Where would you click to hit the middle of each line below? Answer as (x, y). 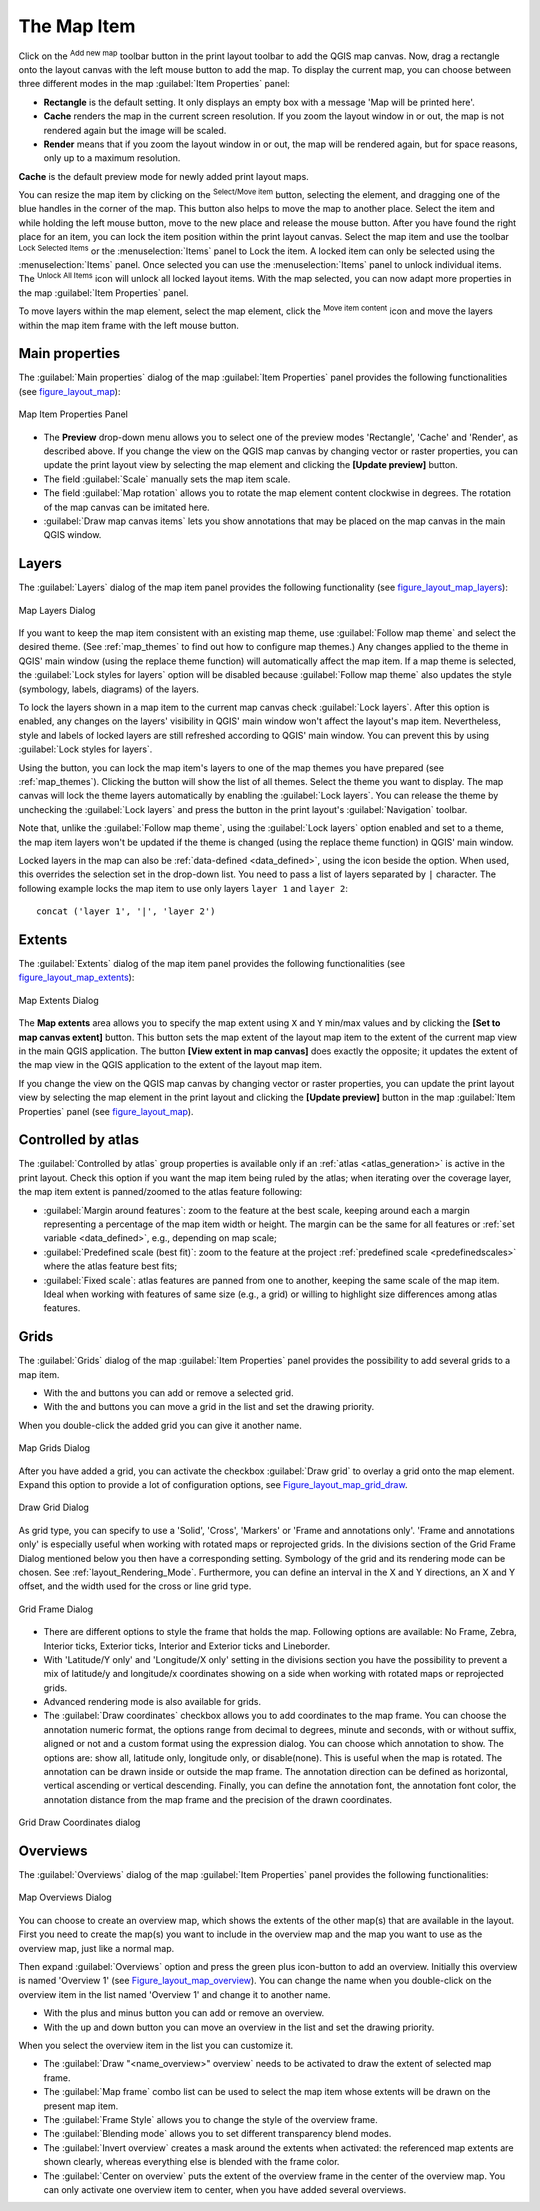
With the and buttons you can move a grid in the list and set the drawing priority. (209, 1407)
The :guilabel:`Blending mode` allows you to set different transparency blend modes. (217, 2134)
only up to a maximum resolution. (112, 158)
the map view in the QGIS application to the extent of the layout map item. (170, 1065)
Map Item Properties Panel (73, 414)
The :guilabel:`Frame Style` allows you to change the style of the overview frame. (211, 2119)
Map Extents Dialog (58, 1000)
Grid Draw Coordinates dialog (79, 1822)
